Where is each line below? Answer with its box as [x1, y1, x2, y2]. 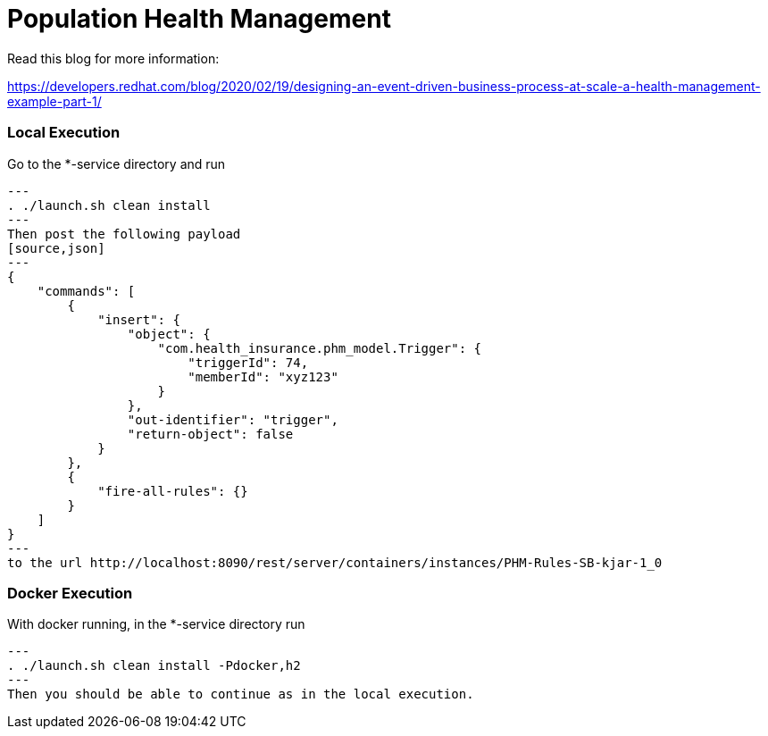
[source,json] [7, 240, 105, 255]
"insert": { [97, 312, 180, 327]
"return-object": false [127, 426, 294, 441]
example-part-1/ [7, 93, 102, 109]
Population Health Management [7, 4, 391, 34]
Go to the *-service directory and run [7, 155, 226, 171]
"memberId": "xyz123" [188, 369, 338, 384]
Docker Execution [7, 583, 133, 602]
